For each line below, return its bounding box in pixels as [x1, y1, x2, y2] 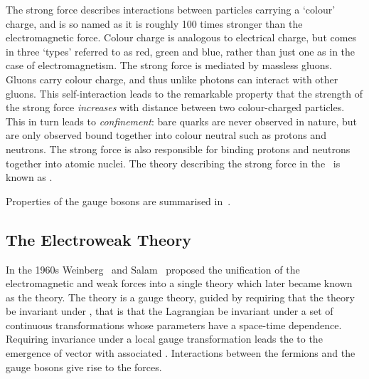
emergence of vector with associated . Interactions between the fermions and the [6, 346, 355, 360]
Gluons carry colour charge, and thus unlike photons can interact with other [6, 71, 338, 86]
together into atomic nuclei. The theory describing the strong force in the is [6, 155, 341, 170]
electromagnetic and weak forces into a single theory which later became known [6, 276, 353, 291]
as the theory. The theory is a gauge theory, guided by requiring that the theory [6, 289, 355, 304]
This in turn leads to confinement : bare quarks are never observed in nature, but [6, 113, 357, 128]
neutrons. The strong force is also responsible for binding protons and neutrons [6, 141, 351, 156]
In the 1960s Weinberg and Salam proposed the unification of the [6, 261, 300, 276]
